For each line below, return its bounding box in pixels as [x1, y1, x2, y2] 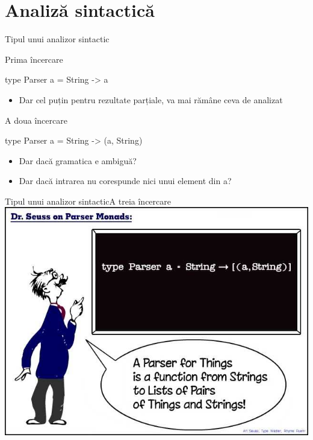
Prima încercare [5, 53, 63, 65]
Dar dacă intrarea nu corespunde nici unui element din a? [19, 174, 232, 187]
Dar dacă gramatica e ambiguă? [19, 154, 137, 167]
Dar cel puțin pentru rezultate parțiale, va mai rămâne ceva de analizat [19, 93, 283, 106]
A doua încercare [5, 113, 67, 126]
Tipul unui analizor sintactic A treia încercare [5, 194, 171, 207]
